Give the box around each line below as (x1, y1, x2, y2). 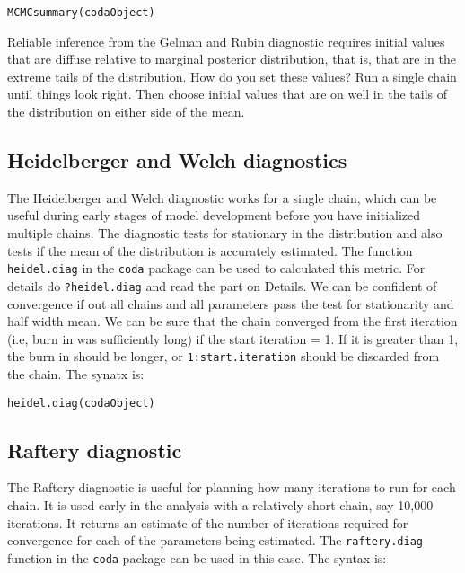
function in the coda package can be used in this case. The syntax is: (7, 548, 387, 567)
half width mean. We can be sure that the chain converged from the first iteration (7, 312, 458, 331)
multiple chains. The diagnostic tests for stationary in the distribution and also (7, 224, 443, 242)
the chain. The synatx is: (7, 364, 145, 383)
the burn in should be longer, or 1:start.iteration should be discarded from (7, 347, 440, 366)
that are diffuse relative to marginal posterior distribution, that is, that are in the (7, 49, 456, 68)
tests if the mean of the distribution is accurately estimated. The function (7, 241, 413, 260)
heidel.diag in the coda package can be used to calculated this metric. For (7, 259, 426, 278)
